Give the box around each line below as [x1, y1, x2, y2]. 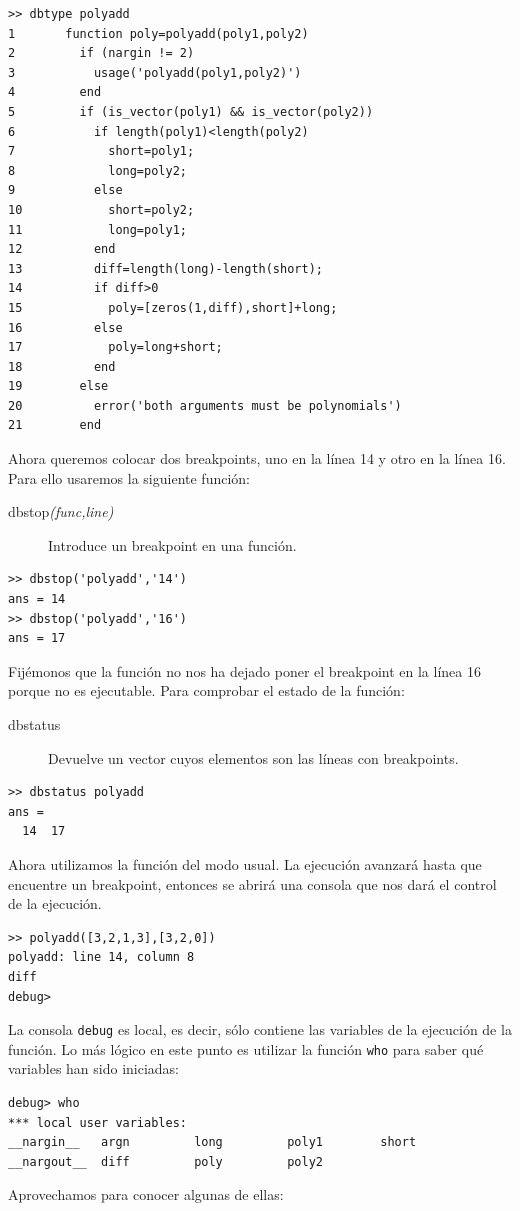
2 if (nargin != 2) [8, 46, 195, 61]
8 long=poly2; [8, 163, 187, 178]
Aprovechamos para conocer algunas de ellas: [8, 1184, 284, 1205]
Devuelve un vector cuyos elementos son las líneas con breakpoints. [48, 747, 459, 768]
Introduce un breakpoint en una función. [48, 534, 297, 555]
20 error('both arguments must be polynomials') [8, 398, 402, 413]
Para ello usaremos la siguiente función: [8, 467, 251, 488]
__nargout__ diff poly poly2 [8, 1154, 323, 1169]
